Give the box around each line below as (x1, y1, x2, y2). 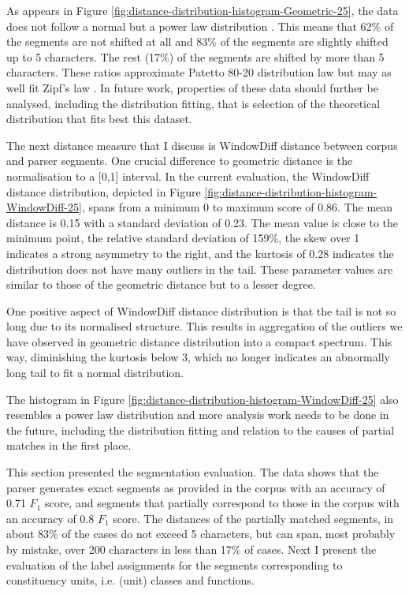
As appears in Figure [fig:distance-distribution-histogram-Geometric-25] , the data (6, 2, 399, 18)
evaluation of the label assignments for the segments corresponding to (6, 556, 343, 573)
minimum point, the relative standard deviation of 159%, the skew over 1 (6, 230, 360, 246)
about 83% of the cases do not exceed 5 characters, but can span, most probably (6, 525, 396, 542)
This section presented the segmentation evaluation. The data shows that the (6, 464, 379, 480)
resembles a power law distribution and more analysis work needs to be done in (6, 406, 389, 423)
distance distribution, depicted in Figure (6, 183, 201, 200)
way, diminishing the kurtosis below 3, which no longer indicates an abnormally (6, 349, 390, 365)
